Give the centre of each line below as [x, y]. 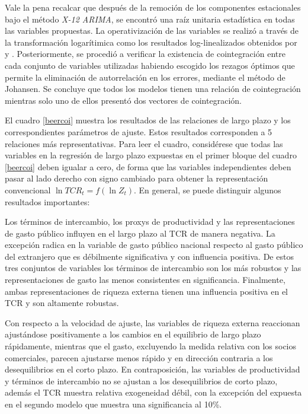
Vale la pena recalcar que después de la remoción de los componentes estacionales [153, 7]
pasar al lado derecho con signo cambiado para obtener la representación [137, 178]
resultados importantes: [47, 201]
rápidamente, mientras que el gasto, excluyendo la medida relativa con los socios [151, 346]
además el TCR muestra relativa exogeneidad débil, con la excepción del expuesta [153, 392]
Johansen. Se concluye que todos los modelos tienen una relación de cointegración [153, 89]
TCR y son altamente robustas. [62, 303]
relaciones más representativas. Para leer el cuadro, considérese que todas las [144, 143]
